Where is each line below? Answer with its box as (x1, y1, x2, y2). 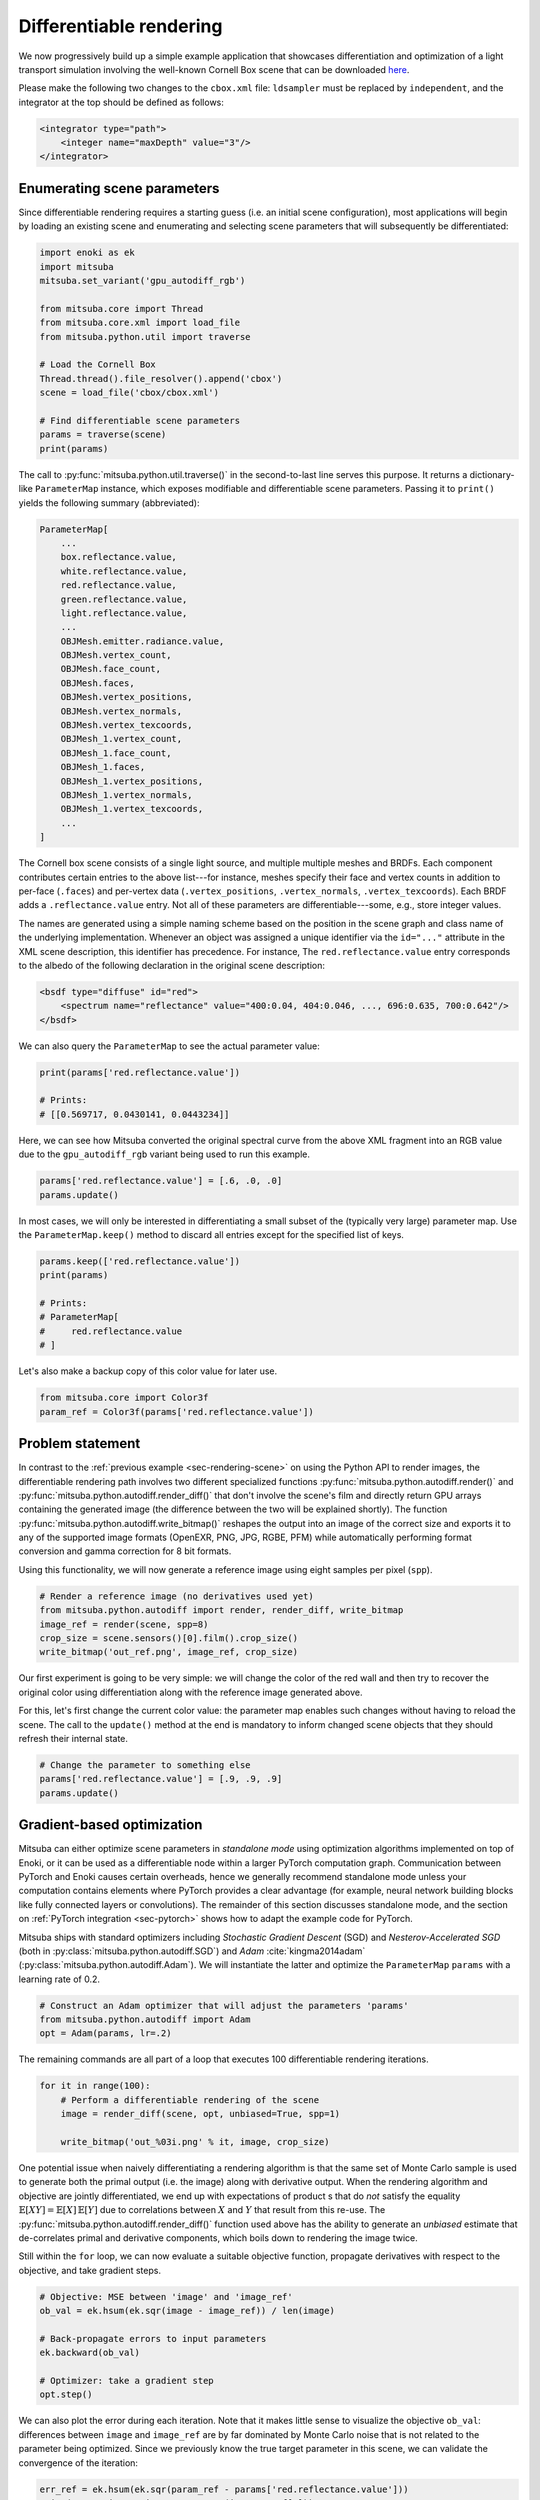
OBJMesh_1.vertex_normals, (60, 790, 194, 800)
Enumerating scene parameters (18, 180, 220, 197)
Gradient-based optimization (18, 1816, 203, 1834)
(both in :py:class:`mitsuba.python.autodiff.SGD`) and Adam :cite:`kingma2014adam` (18, 1945, 366, 1957)
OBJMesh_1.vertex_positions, (60, 775, 204, 787)
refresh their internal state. (18, 1732, 129, 1744)
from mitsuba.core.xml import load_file (39, 317, 240, 329)
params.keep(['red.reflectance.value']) (39, 1255, 240, 1267)
